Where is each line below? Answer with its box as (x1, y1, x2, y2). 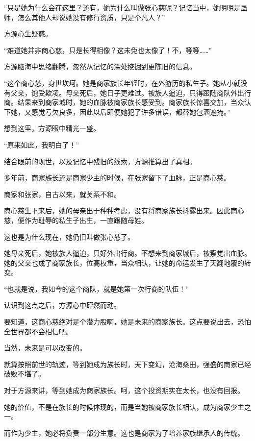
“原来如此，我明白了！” (4, 139, 79, 149)
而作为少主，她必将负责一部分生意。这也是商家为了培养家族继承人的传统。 (4, 427, 244, 438)
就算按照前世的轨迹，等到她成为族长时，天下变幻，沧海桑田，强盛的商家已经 (4, 359, 251, 369)
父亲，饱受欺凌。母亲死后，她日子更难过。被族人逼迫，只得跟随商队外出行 (10, 87, 251, 98)
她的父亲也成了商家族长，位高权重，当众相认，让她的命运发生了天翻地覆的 (4, 257, 244, 268)
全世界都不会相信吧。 (4, 326, 73, 336)
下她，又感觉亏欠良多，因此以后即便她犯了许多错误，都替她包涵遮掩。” (4, 106, 230, 117)
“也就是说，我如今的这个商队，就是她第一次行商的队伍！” (4, 283, 189, 294)
